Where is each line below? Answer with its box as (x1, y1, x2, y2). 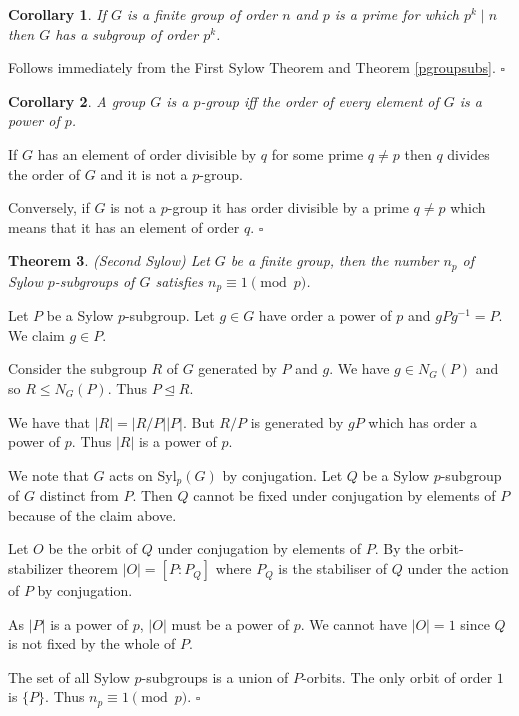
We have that (8, 411, 91, 432)
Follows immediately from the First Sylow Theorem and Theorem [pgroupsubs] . (8, 57, 496, 78)
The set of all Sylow (8, 666, 130, 687)
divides (447, 143, 490, 164)
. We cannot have (300, 613, 407, 634)
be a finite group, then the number (230, 250, 439, 271)
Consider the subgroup (8, 358, 147, 379)
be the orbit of (48, 538, 138, 559)
